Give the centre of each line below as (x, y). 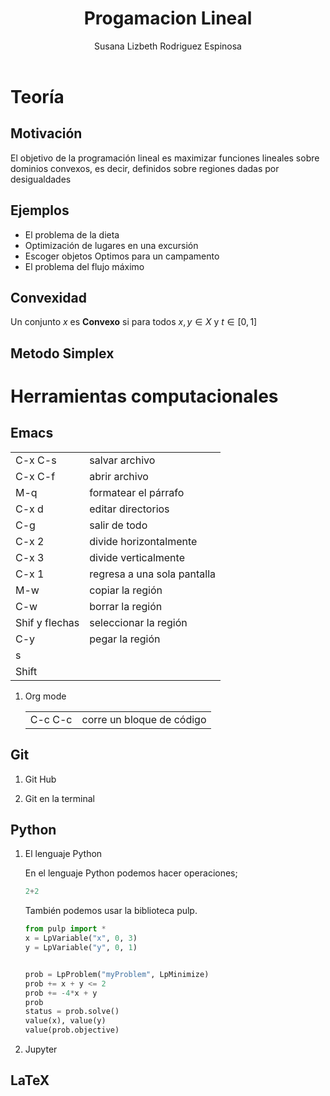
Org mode (45, 696)
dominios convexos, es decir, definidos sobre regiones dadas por (145, 168)
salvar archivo (122, 460)
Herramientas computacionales (144, 396)
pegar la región (125, 639)
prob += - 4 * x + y (61, 993)
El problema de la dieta (72, 234)
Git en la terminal (59, 798)
